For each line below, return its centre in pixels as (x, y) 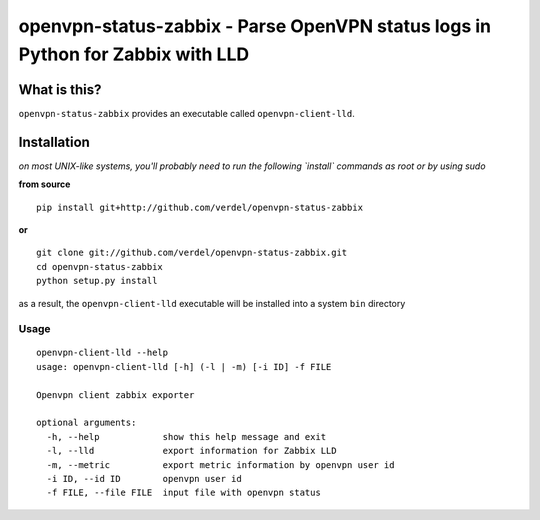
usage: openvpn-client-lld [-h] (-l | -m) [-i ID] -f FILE (184, 366)
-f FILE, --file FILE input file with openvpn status (184, 493)
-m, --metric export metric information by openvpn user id (220, 464)
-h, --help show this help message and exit (186, 436)
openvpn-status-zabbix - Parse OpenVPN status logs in (255, 26)
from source (44, 184)
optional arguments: (86, 423)
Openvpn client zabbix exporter (115, 394)
